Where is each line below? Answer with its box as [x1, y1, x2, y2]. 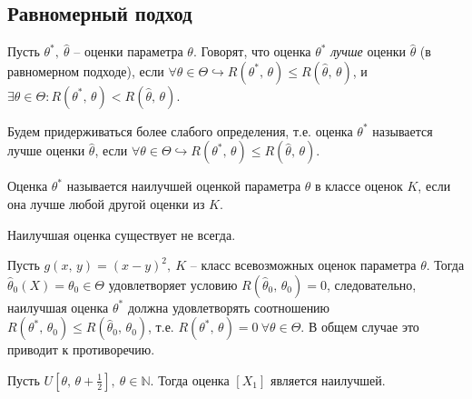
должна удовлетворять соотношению [127, 297, 330, 316]
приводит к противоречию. [7, 340, 155, 359]
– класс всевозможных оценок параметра [190, 255, 417, 274]
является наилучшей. [270, 370, 386, 389]
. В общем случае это [300, 317, 419, 336]
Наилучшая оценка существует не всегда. [7, 224, 236, 244]
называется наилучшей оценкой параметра [66, 176, 301, 195]
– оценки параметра [74, 42, 183, 61]
